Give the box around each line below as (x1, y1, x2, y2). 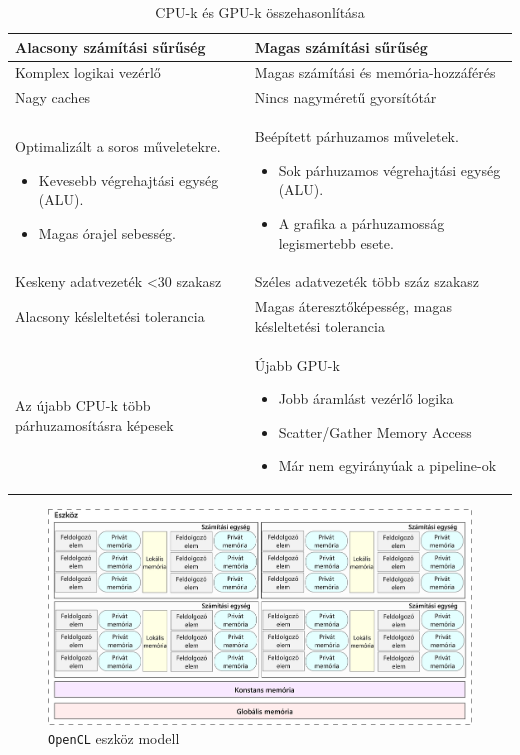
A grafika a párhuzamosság (278, 212, 445, 233)
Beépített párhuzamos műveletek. (254, 126, 459, 147)
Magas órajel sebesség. (38, 222, 177, 243)
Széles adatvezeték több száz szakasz (254, 271, 480, 292)
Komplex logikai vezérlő (15, 62, 161, 83)
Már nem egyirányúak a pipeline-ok (278, 455, 497, 476)
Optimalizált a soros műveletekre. (15, 135, 221, 156)
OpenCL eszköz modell (48, 728, 180, 749)
